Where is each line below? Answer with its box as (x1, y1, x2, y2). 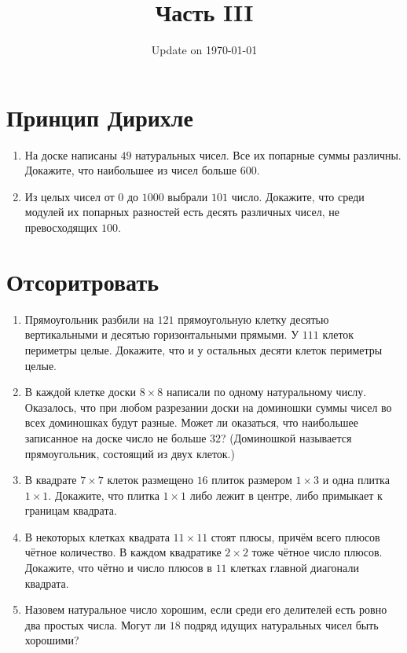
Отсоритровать (6, 265, 159, 297)
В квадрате (24, 471, 77, 488)
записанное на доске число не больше (24, 429, 207, 446)
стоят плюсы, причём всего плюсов (211, 528, 380, 545)
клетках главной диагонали (230, 559, 359, 576)
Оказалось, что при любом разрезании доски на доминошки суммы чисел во (24, 398, 392, 415)
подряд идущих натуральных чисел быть (184, 616, 379, 633)
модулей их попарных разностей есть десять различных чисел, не (24, 204, 339, 220)
